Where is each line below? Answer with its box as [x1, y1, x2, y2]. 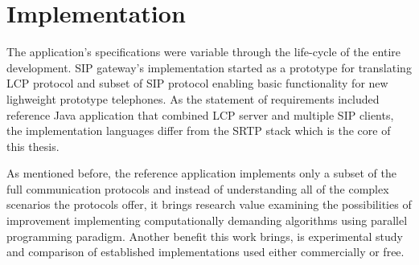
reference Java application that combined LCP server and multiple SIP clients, [6, 106, 394, 123]
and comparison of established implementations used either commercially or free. [6, 243, 405, 260]
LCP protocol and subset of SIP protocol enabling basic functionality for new [6, 75, 388, 92]
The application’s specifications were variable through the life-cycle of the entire [6, 43, 401, 60]
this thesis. [6, 137, 60, 154]
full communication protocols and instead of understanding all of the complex [6, 180, 389, 197]
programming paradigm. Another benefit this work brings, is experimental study [6, 227, 403, 244]
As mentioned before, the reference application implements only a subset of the [6, 165, 396, 181]
